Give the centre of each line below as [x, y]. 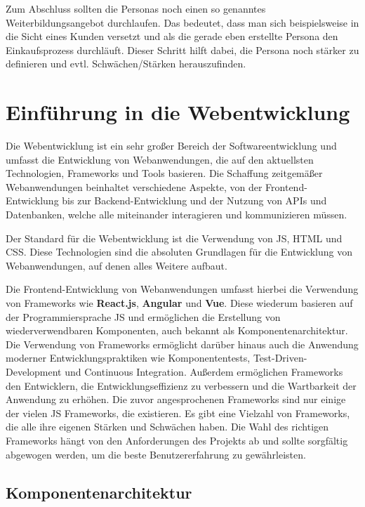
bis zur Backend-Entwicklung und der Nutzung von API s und [194, 200]
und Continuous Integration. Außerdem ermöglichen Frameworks [204, 371]
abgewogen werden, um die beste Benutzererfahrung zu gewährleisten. [156, 454]
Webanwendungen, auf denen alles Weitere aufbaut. [117, 265]
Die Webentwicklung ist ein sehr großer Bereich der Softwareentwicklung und [171, 146]
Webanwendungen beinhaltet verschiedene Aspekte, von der [134, 186]
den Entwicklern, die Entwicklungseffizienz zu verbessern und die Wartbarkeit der [181, 385]
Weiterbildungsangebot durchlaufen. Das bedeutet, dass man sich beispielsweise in [182, 22]
